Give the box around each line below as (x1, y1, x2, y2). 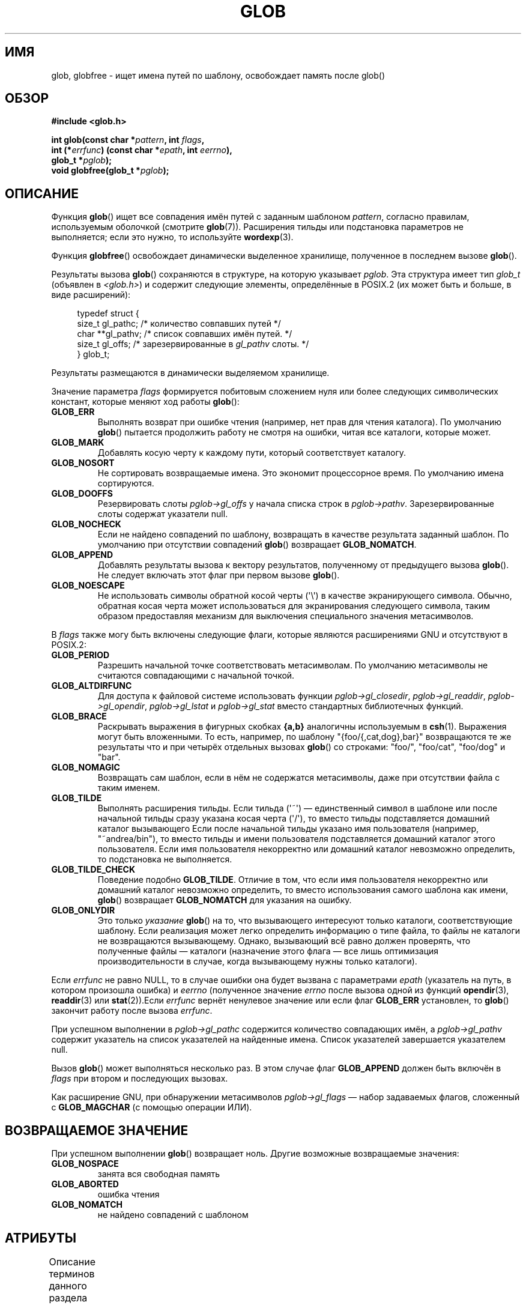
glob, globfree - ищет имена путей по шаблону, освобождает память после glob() (51, 70, 385, 80)
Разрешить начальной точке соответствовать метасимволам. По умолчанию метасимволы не (97, 660, 488, 671)
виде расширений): (51, 289, 131, 300)
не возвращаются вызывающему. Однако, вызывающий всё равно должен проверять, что (97, 936, 471, 946)
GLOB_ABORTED (51, 1179, 119, 1190)
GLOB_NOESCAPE (51, 580, 125, 591)
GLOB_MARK (51, 437, 104, 448)
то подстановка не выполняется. (97, 854, 232, 865)
